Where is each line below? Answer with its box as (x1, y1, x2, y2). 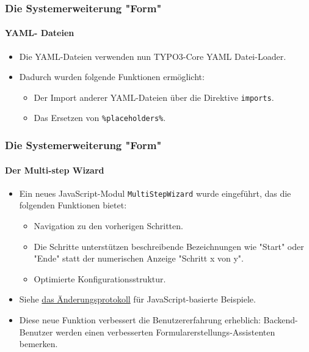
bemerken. (19, 337, 58, 350)
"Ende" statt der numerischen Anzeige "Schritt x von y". (34, 252, 244, 265)
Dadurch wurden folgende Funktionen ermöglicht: (19, 70, 205, 83)
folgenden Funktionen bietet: (19, 199, 127, 211)
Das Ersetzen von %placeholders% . (34, 111, 166, 124)
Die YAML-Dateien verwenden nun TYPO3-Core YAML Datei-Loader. (19, 50, 286, 62)
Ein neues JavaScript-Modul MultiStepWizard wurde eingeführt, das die (19, 186, 291, 199)
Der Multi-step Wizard (5, 163, 104, 176)
